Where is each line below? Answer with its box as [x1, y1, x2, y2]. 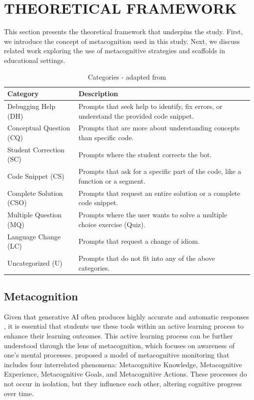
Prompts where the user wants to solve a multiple [78, 210, 227, 220]
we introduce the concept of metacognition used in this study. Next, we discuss [4, 36, 240, 46]
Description [78, 88, 118, 99]
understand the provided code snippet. [78, 110, 194, 121]
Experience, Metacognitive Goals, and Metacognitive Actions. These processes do [4, 369, 247, 379]
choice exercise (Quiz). [78, 219, 146, 229]
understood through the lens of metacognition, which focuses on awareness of [4, 340, 235, 350]
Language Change [7, 231, 61, 241]
